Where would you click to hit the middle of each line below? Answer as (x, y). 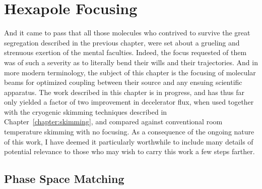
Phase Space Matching (64, 179)
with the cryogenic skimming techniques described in (86, 111)
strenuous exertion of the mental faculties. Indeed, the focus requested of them (125, 52)
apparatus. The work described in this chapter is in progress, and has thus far (124, 92)
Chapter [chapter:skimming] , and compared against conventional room (113, 122)
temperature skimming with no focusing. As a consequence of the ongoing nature (129, 132)
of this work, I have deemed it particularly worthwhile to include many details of (129, 141)
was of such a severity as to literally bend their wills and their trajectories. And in (131, 62)
